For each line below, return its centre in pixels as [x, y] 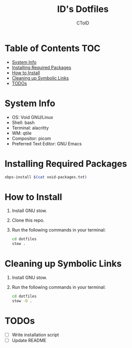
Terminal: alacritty [30, 127]
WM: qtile [22, 133]
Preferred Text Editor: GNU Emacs [47, 143]
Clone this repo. [28, 221]
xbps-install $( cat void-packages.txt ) [46, 177]
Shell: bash [23, 122]
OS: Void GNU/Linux [32, 117]
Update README [29, 340]
